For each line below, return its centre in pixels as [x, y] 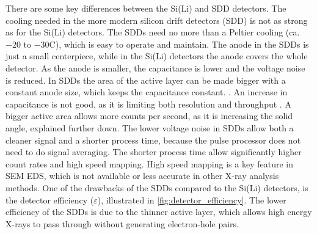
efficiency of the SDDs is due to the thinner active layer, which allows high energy [159, 212]
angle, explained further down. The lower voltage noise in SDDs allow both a [150, 127]
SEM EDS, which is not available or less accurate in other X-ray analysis [142, 176]
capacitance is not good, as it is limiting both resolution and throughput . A [148, 104]
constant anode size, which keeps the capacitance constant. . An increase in [147, 92]
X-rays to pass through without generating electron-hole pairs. [122, 223]
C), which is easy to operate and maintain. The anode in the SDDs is [179, 44]
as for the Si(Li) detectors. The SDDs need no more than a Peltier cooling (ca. [153, 32]
